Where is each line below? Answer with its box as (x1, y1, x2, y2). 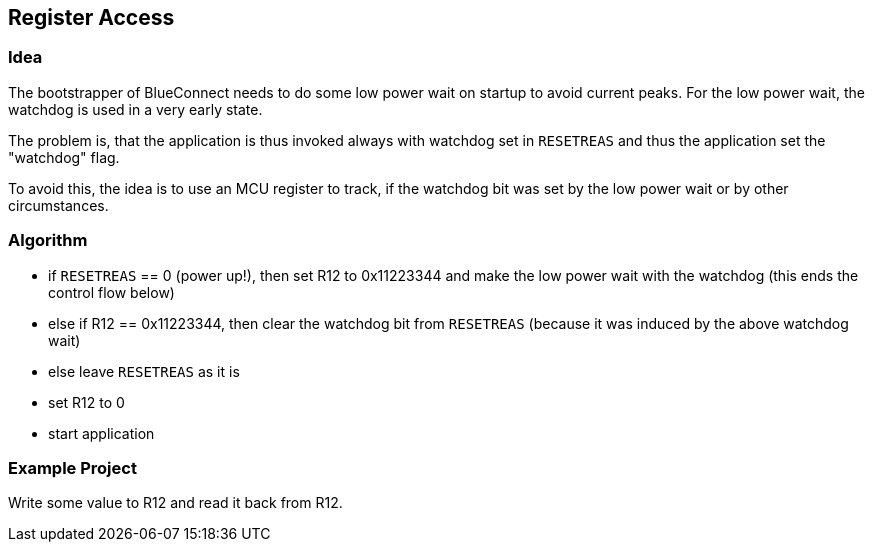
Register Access (8, 5, 175, 30)
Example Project (8, 457, 137, 478)
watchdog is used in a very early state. (8, 100, 263, 118)
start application (48, 424, 155, 442)
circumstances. (8, 196, 109, 214)
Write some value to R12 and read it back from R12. (8, 494, 343, 512)
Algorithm (8, 230, 88, 251)
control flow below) (48, 283, 175, 301)
